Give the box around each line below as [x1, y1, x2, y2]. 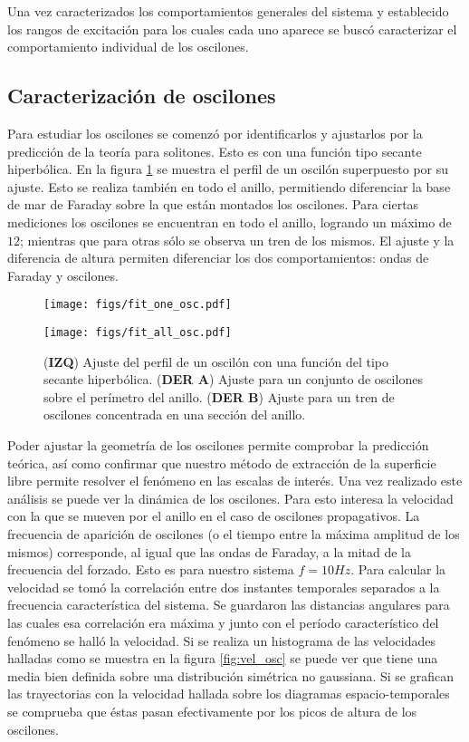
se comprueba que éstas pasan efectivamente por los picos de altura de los [7, 701, 417, 720]
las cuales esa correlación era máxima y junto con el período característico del [7, 612, 439, 631]
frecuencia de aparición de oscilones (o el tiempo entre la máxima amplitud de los [7, 524, 460, 543]
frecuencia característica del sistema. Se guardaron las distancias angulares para [7, 595, 450, 614]
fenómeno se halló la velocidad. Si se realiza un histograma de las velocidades [7, 631, 435, 650]
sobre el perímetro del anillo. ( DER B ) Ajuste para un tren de [43, 387, 395, 406]
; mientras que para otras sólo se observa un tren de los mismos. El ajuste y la [20, 230, 455, 249]
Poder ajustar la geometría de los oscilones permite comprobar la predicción [7, 436, 429, 455]
